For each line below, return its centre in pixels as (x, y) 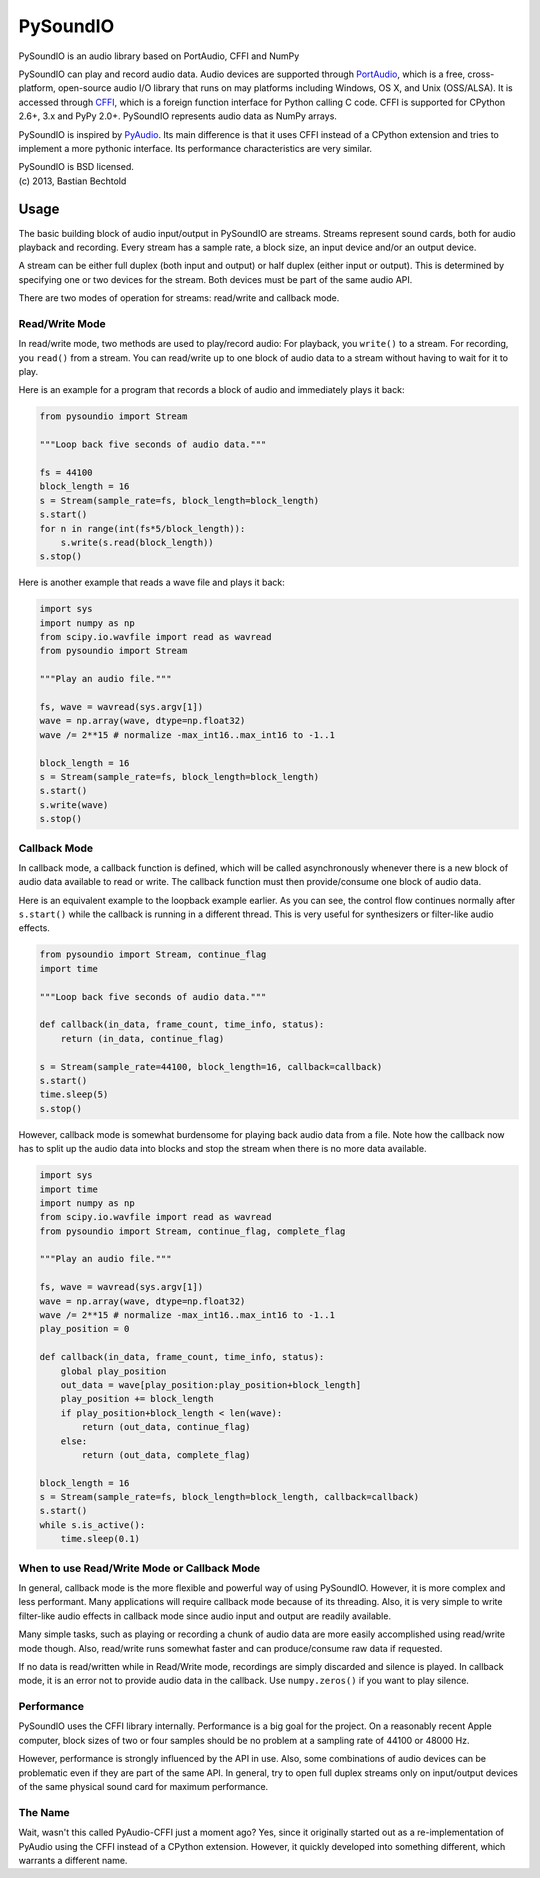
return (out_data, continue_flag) (166, 1427)
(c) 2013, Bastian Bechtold (72, 181)
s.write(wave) (74, 804)
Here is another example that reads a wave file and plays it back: (151, 582)
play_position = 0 (84, 1329)
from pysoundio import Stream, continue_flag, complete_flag (192, 1231)
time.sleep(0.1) (100, 1539)
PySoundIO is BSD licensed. (76, 167)
